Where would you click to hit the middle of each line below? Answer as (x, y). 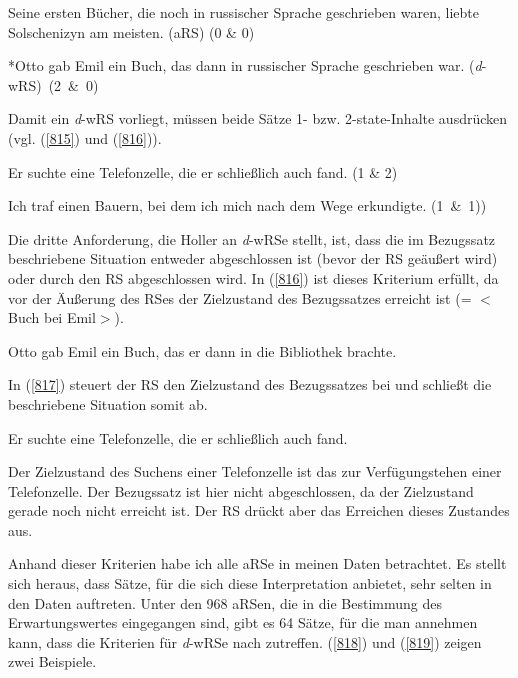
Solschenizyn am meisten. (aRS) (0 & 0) (131, 31)
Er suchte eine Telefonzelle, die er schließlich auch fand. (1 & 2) (203, 171)
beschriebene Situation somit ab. (108, 403)
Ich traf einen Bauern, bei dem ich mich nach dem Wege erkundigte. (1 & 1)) (247, 205)
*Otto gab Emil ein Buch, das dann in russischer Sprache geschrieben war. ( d (245, 65)
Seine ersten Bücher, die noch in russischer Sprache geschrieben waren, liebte (243, 12)
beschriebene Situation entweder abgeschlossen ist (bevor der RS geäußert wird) (253, 258)
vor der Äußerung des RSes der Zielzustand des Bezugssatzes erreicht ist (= (240, 297)
